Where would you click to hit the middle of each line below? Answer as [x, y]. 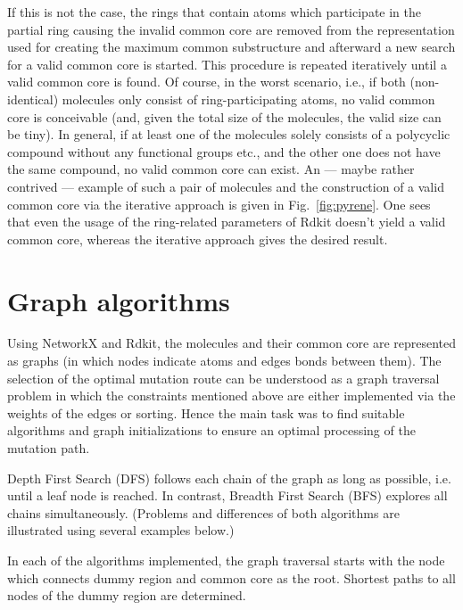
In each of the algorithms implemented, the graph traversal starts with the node [226, 560]
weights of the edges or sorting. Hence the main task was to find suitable [206, 412]
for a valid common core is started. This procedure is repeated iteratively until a [227, 64]
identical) [33, 99]
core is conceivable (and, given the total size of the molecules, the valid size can [224, 116]
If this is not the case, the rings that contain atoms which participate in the [215, 12]
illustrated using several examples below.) [121, 530]
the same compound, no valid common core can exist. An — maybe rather [211, 169]
